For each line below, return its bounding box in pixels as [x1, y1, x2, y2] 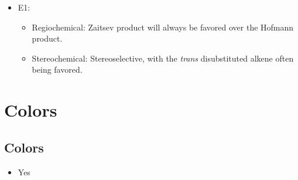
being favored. [32, 63, 83, 76]
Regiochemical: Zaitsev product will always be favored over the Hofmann [32, 21, 294, 33]
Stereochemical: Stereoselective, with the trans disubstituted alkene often [32, 52, 294, 64]
